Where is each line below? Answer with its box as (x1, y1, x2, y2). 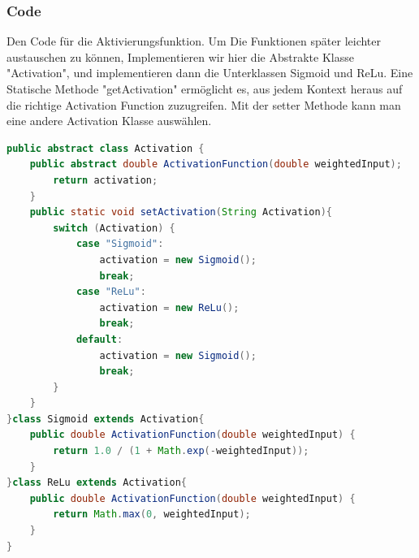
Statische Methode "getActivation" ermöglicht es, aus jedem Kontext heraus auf (6, 80, 403, 97)
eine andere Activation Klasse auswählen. (6, 112, 212, 129)
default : (76, 333, 123, 345)
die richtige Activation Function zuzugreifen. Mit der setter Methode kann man (6, 96, 401, 113)
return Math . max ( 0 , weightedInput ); (53, 508, 251, 521)
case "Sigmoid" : (76, 238, 164, 250)
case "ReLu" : (76, 286, 146, 298)
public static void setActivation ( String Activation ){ (29, 206, 332, 218)
